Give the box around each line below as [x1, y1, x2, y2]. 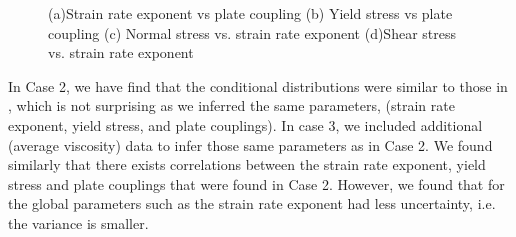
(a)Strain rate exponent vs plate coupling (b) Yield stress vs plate [48, 3, 453, 23]
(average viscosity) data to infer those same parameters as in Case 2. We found [8, 134, 493, 155]
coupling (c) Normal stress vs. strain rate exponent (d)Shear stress [48, 22, 457, 43]
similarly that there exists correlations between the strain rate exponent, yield [8, 154, 486, 175]
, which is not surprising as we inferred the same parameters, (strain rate [8, 95, 455, 116]
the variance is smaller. [8, 212, 149, 233]
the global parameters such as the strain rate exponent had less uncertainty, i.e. [8, 193, 496, 214]
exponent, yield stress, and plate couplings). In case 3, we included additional [8, 114, 483, 135]
